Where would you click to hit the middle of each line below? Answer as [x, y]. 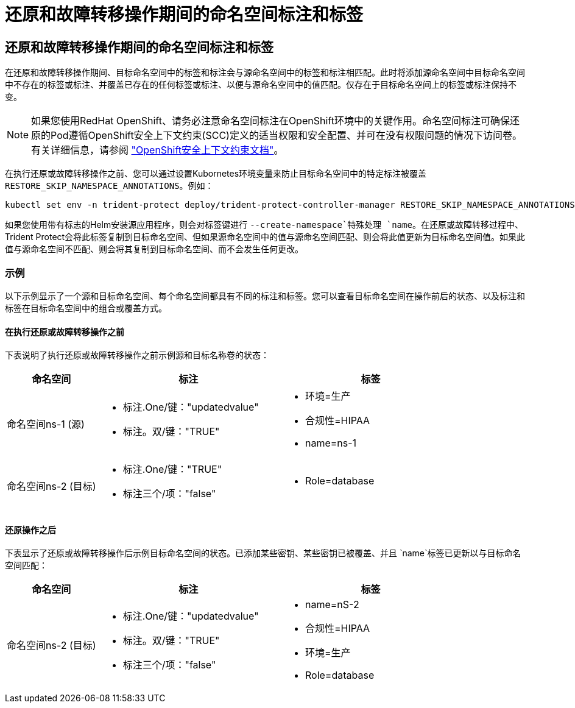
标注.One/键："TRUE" [172, 469]
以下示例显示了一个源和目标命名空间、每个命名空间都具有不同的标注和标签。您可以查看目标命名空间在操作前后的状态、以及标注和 [265, 296]
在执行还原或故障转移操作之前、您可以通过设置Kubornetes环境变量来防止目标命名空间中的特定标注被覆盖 [216, 174]
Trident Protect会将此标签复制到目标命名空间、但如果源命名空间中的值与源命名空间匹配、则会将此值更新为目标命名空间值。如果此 [265, 237]
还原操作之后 [30, 529]
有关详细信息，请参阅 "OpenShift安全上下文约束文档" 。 [157, 150]
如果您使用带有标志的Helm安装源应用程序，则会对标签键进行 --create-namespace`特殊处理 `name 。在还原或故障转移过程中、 [264, 225]
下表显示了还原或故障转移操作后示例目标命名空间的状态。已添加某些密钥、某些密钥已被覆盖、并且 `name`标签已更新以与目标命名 [263, 553]
